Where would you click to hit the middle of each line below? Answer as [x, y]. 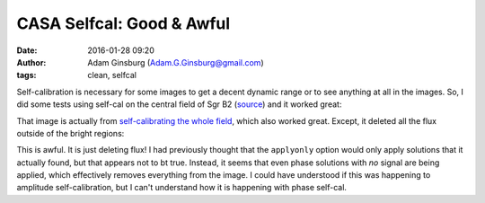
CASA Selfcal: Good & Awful [123, 23]
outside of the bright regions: [71, 133]
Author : [31, 62]
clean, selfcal [112, 75]
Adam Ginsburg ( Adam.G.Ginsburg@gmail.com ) [176, 62]
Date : [27, 50]
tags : [26, 75]
